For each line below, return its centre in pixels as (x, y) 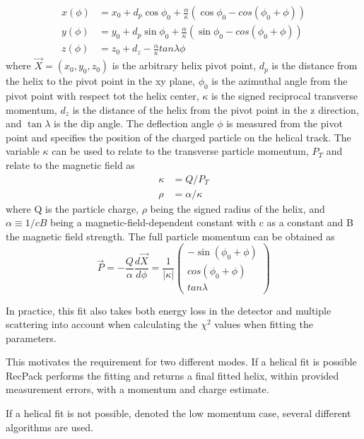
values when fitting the (264, 324)
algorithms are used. (49, 427)
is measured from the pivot (284, 123)
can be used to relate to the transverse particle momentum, (180, 151)
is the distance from (315, 65)
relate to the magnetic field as (70, 164)
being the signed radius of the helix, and (237, 208)
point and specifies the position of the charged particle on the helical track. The (178, 137)
